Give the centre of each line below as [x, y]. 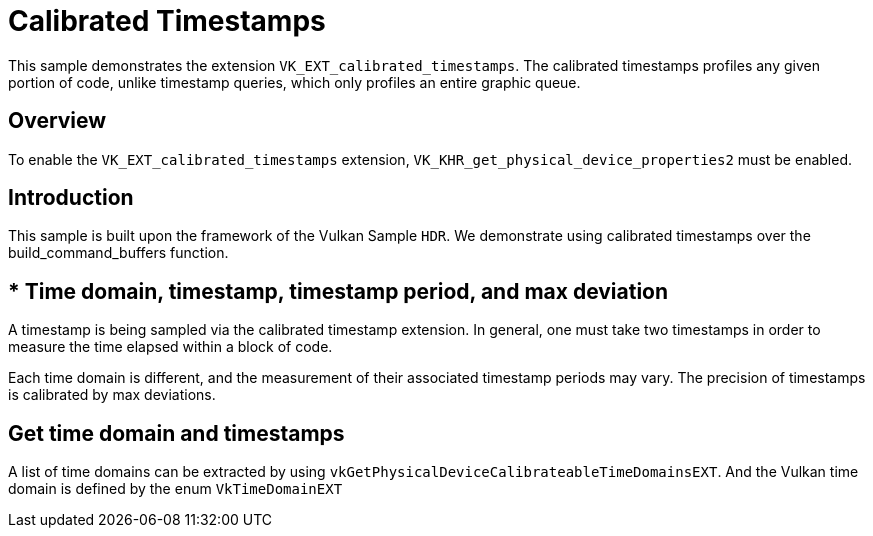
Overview [57, 121]
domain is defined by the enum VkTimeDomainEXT [175, 489]
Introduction [71, 198]
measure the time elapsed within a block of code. [170, 347]
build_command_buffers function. [118, 253]
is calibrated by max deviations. [112, 395]
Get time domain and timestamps [176, 433]
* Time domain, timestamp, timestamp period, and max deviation [338, 291]
